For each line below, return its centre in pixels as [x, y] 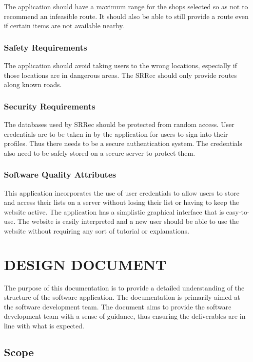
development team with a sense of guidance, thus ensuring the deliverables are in [125, 316]
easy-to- [238, 211]
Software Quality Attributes [60, 174]
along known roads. [33, 84]
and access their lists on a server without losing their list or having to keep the [122, 202]
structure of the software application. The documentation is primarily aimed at [122, 297]
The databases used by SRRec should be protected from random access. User [119, 124]
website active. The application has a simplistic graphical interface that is [114, 211]
